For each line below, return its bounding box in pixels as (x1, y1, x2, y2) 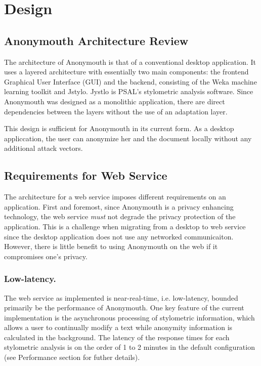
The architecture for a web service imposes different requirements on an (4, 191, 226, 202)
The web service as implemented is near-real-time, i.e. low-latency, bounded (4, 292, 238, 303)
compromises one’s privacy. (4, 251, 88, 261)
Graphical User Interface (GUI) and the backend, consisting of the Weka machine (4, 76, 257, 87)
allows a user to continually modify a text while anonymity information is (4, 322, 233, 333)
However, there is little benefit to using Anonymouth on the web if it (4, 241, 218, 252)
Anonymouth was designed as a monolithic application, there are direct (4, 96, 225, 106)
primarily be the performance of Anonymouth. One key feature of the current (4, 302, 244, 313)
